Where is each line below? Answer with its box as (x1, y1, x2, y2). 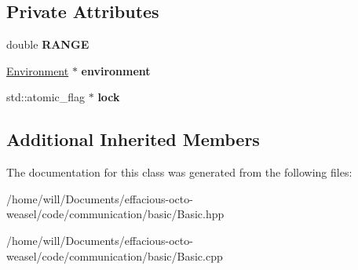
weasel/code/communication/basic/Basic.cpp (6, 247, 223, 264)
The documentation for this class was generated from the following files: (6, 164, 353, 181)
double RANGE (6, 36, 89, 53)
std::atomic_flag (6, 89, 86, 105)
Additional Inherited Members (6, 127, 260, 151)
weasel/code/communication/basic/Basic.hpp (6, 206, 225, 222)
